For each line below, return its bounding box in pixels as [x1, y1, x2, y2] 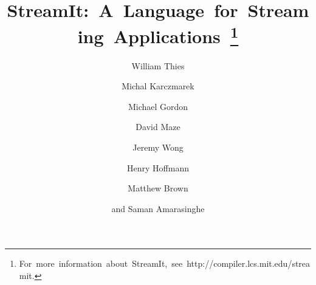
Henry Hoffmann [127, 161, 189, 174]
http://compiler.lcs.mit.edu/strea [187, 257, 311, 270]
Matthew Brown [128, 182, 188, 194]
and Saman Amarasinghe [111, 202, 205, 215]
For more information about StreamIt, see [19, 257, 183, 270]
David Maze [136, 120, 180, 133]
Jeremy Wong [132, 141, 184, 154]
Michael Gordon [128, 100, 188, 112]
